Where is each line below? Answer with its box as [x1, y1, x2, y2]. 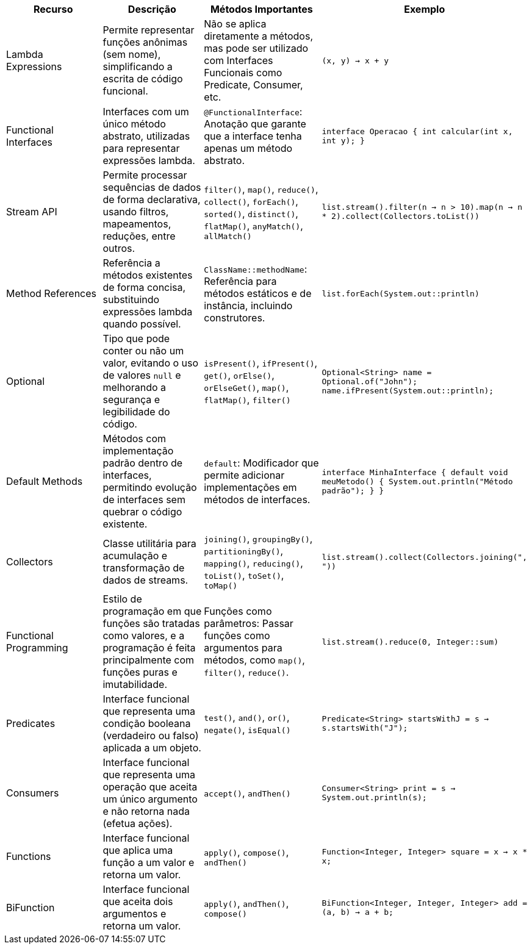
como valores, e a [102, 629, 185, 642]
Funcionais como [204, 66, 282, 79]
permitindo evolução [102, 481, 197, 493]
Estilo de [102, 593, 142, 605]
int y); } [322, 136, 365, 145]
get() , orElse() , [204, 369, 275, 381]
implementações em [204, 481, 297, 493]
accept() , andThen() [204, 787, 291, 799]
